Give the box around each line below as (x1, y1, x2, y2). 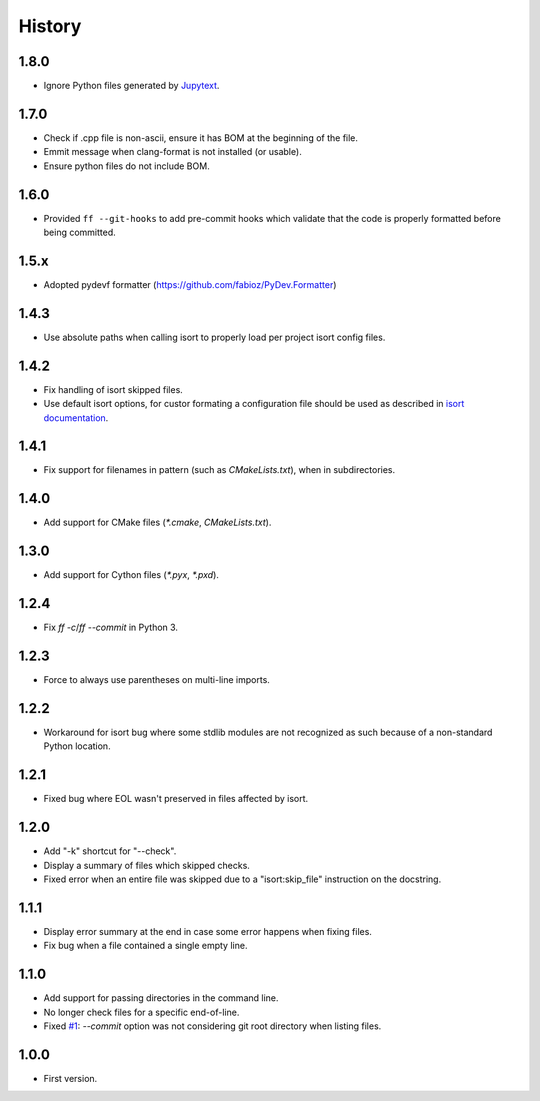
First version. (43, 1072, 98, 1084)
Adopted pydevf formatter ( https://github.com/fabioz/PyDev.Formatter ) (43, 278, 337, 290)
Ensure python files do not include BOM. (43, 160, 210, 172)
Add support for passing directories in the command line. (43, 992, 279, 1004)
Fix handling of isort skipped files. (43, 383, 184, 395)
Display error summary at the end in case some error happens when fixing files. (43, 925, 372, 937)
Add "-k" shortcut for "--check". (43, 845, 177, 857)
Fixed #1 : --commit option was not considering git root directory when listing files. (43, 1020, 382, 1032)
